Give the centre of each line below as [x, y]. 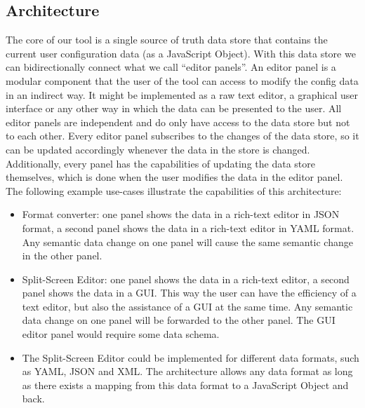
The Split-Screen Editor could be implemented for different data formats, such [191, 357]
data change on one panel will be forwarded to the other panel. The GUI [179, 320]
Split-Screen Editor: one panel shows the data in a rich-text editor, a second [186, 279]
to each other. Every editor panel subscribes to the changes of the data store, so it [182, 136]
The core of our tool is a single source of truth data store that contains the [167, 40]
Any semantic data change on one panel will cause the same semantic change [187, 242]
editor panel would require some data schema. [121, 334]
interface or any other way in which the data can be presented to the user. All [174, 108]
